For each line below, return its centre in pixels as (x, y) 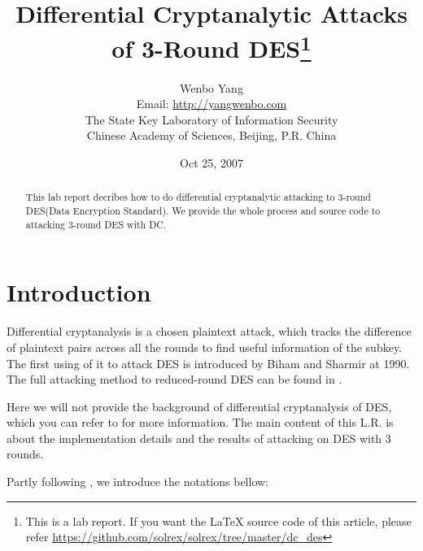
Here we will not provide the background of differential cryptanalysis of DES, (199, 406)
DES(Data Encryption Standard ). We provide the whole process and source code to (203, 211)
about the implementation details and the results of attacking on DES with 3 (199, 438)
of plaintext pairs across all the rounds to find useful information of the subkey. (205, 347)
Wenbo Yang (211, 87)
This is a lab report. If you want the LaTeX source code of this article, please (218, 521)
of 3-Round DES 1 (211, 47)
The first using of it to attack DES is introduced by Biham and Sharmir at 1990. (208, 363)
